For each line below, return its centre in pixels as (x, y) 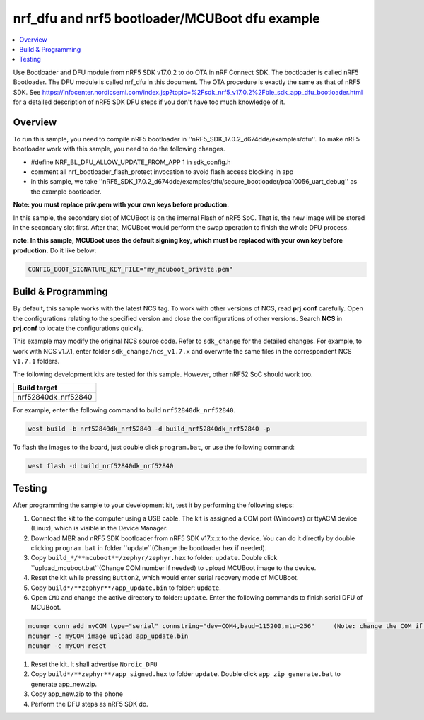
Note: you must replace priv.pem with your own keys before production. (121, 204)
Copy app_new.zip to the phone (77, 694)
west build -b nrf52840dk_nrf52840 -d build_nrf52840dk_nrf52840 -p (149, 429)
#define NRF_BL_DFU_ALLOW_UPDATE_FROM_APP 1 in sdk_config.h (131, 162)
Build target (37, 388)
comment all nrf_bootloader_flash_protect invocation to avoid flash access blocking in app (162, 172)
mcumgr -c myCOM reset (67, 646)
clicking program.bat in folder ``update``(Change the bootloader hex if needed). (149, 547)
